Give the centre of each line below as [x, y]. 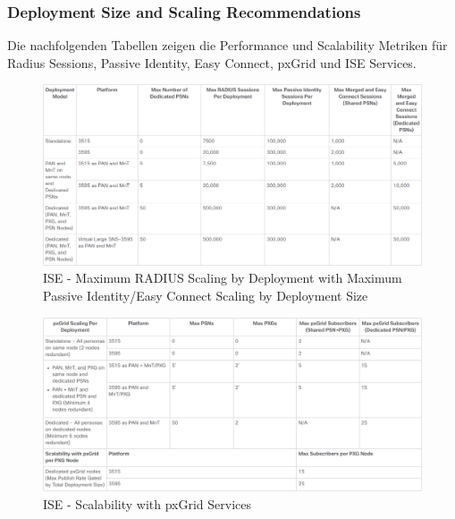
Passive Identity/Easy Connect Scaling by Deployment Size [206, 296]
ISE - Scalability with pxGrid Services [147, 503]
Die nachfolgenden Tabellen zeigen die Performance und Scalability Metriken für [227, 45]
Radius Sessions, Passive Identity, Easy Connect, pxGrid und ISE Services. [212, 62]
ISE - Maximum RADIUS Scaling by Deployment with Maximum [223, 278]
